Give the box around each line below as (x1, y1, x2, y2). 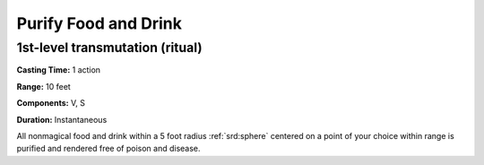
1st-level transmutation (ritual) (16, 39, 203, 56)
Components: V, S (16, 98, 85, 109)
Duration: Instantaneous (16, 114, 108, 125)
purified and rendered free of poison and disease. (16, 143, 201, 154)
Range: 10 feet (16, 81, 71, 91)
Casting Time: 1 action (16, 65, 101, 75)
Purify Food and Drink (16, 13, 183, 33)
